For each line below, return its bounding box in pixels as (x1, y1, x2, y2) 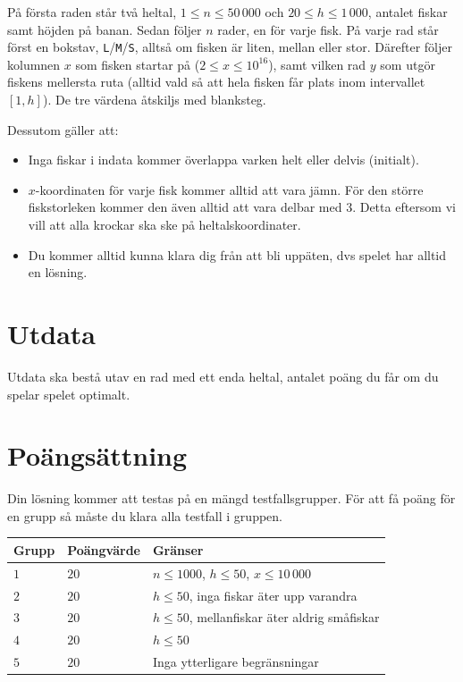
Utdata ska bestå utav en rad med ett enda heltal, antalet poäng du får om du (7, 366, 439, 385)
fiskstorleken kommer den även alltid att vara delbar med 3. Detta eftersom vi (28, 198, 456, 216)
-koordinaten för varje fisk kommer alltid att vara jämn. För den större (35, 180, 424, 198)
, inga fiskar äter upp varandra (189, 585, 358, 604)
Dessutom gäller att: (7, 120, 119, 139)
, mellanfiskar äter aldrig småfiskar (189, 608, 380, 627)
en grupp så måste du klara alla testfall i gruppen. (7, 506, 282, 525)
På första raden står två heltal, (7, 3, 177, 21)
